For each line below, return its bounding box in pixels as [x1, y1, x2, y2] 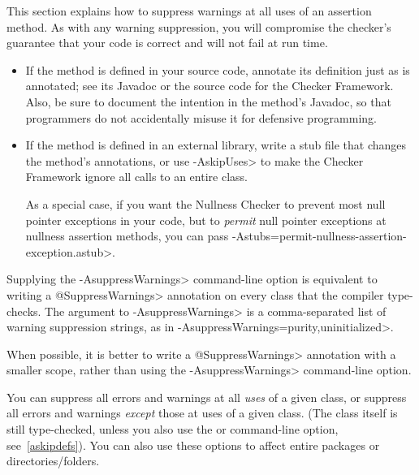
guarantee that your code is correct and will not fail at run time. [6, 34, 328, 51]
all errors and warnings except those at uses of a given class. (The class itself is [6, 404, 398, 421]
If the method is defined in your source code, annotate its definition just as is [25, 61, 410, 78]
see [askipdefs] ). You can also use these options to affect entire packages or [6, 436, 380, 453]
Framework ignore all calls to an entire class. [25, 168, 248, 185]
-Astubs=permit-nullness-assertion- [231, 227, 407, 244]
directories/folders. [6, 452, 100, 469]
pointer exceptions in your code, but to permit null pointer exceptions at [25, 211, 387, 228]
